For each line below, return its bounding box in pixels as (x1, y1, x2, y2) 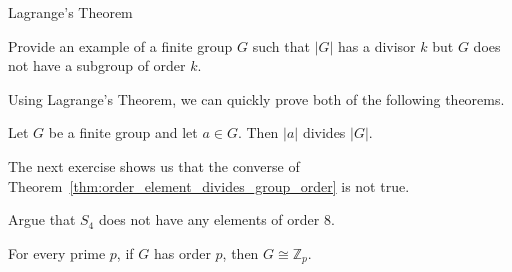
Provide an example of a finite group (8, 35, 233, 56)
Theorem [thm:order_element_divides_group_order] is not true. (8, 175, 410, 196)
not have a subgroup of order (8, 55, 186, 76)
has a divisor (338, 35, 416, 56)
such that (252, 35, 310, 56)
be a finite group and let (48, 122, 198, 143)
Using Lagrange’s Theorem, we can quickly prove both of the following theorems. (8, 88, 505, 109)
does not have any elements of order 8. (98, 209, 335, 230)
